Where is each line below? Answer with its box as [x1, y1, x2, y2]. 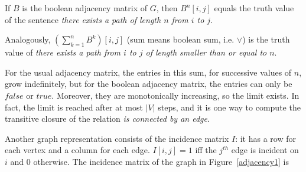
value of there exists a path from [5, 46, 121, 59]
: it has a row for [235, 132, 296, 144]
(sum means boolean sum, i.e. [126, 33, 235, 46]
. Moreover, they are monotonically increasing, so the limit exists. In [51, 89, 300, 101]
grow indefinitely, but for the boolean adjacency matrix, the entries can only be [5, 77, 292, 90]
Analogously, [5, 33, 51, 46]
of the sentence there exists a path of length [5, 13, 161, 25]
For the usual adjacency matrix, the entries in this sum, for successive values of [5, 66, 292, 78]
